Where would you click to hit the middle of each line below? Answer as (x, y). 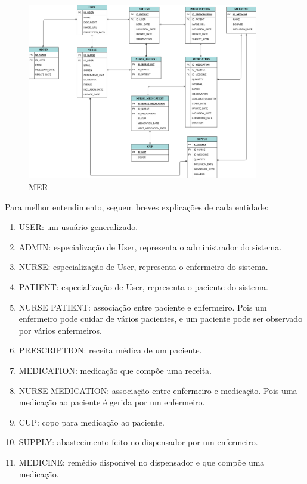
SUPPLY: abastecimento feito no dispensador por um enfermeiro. (138, 442)
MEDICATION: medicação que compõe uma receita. (115, 370)
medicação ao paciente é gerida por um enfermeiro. (112, 402)
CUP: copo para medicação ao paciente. (92, 422)
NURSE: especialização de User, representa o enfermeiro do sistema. (143, 267)
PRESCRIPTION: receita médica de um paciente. (110, 350)
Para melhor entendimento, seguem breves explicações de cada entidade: (137, 207)
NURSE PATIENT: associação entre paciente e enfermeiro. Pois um (143, 307)
